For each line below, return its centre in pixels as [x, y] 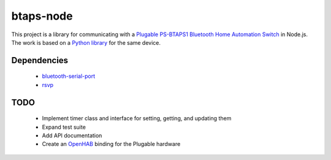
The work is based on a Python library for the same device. [86, 42]
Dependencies [40, 60]
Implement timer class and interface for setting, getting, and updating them [137, 118]
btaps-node [42, 16]
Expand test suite [64, 127]
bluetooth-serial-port [69, 76]
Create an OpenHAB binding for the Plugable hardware [111, 144]
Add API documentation [72, 135]
